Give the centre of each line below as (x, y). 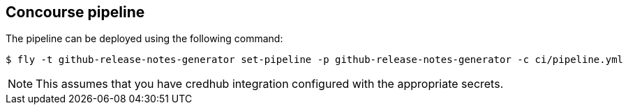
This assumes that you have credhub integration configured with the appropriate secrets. (270, 84)
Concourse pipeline (75, 12)
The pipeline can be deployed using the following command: (144, 39)
